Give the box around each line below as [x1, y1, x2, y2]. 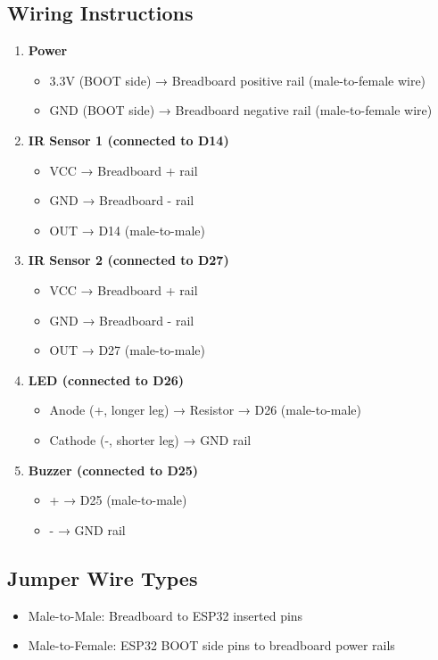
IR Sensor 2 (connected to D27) [28, 251, 229, 269]
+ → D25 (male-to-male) [49, 491, 187, 509]
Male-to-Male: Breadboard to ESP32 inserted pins [28, 606, 303, 624]
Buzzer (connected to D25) [28, 460, 199, 479]
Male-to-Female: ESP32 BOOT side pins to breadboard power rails [28, 636, 395, 655]
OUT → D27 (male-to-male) [49, 341, 205, 359]
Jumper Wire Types [7, 564, 198, 591]
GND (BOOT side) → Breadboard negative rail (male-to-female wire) [49, 101, 433, 120]
